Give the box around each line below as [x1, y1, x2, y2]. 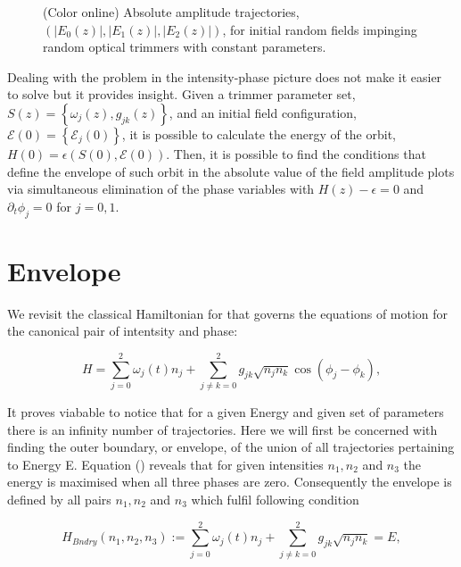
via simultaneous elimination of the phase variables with [7, 179, 315, 198]
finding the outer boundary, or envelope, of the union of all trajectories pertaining [7, 438, 455, 456]
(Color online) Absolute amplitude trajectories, [43, 3, 300, 21]
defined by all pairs [7, 489, 111, 508]
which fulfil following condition [191, 489, 359, 508]
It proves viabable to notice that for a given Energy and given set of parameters [7, 402, 444, 421]
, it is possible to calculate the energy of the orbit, [121, 124, 396, 143]
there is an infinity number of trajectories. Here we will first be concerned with [7, 420, 438, 438]
